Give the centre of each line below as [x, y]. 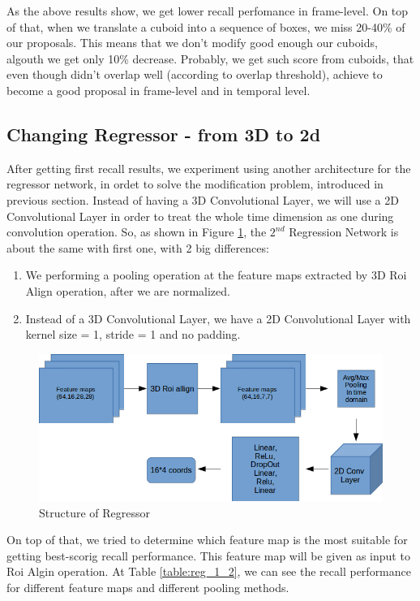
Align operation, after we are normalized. [128, 290]
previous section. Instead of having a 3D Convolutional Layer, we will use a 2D [203, 199]
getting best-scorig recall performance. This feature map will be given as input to [208, 555]
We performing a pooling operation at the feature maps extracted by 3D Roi [216, 275]
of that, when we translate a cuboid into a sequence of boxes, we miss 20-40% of [206, 26]
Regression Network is [344, 232]
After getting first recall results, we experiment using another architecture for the [209, 168]
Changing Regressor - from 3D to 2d [164, 134]
